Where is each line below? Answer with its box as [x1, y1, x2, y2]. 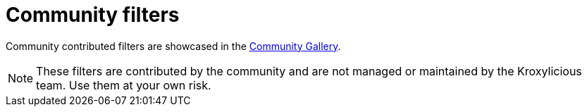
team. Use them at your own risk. [36, 77, 211, 92]
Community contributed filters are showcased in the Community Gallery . [6, 39, 341, 52]
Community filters [6, 3, 180, 27]
